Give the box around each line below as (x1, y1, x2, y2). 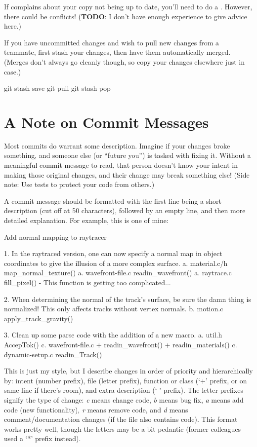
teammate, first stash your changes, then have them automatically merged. (4, 47, 231, 57)
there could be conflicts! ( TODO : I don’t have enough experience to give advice (4, 11, 248, 21)
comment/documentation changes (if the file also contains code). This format (4, 414, 238, 424)
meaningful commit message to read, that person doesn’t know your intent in (4, 160, 238, 170)
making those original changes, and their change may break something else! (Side (4, 169, 250, 180)
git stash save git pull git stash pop (4, 83, 111, 93)
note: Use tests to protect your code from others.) (4, 179, 155, 189)
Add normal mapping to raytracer (4, 231, 107, 242)
